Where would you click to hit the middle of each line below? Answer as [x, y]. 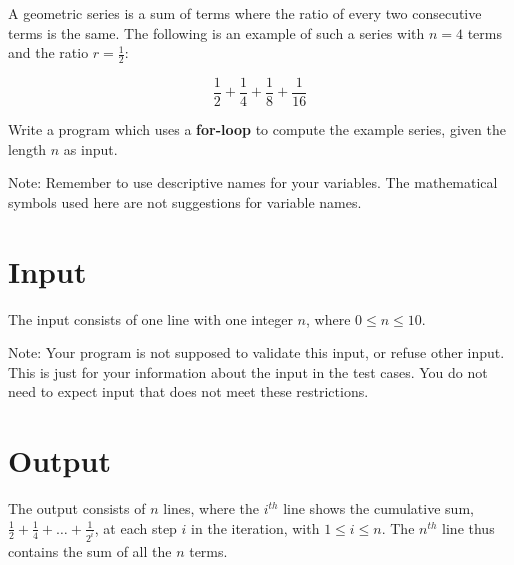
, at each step [135, 527]
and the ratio [48, 52]
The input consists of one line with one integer [150, 318]
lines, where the [211, 508]
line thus [468, 527]
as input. [90, 148]
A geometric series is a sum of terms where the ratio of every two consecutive [245, 13]
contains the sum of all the [90, 550]
